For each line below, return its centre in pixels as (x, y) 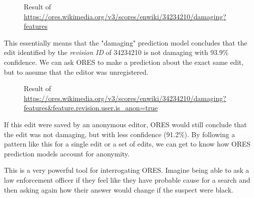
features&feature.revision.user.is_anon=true (91, 108)
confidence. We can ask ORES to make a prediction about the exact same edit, (124, 62)
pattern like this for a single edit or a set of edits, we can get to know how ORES (127, 144)
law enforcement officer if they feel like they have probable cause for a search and (127, 179)
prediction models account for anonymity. (67, 153)
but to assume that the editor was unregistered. (76, 72)
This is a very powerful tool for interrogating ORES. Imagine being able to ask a (127, 170)
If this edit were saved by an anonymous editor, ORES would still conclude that (126, 124)
